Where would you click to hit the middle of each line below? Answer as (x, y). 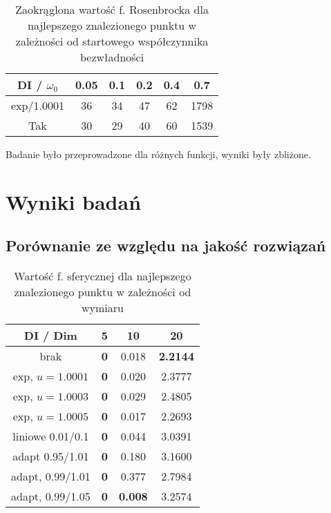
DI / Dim (50, 336)
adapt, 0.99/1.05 (51, 496)
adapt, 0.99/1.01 (51, 476)
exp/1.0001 (38, 105)
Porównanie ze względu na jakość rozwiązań (166, 245)
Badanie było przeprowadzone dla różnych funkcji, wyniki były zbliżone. (158, 154)
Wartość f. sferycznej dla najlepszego (103, 276)
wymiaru (102, 308)
